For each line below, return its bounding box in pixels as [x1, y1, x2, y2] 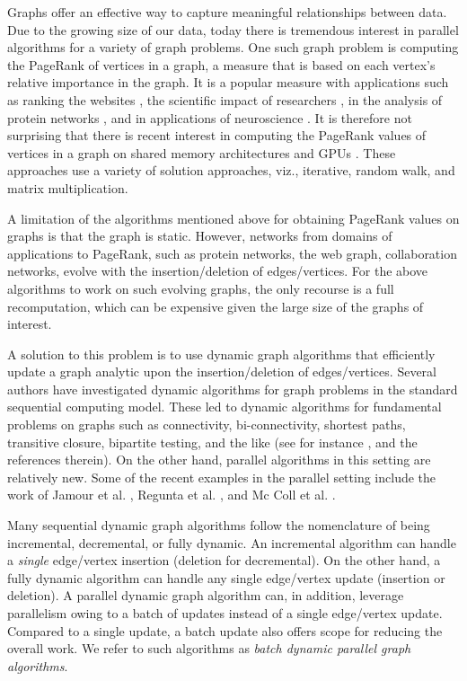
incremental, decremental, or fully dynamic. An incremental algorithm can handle [7, 533, 456, 552]
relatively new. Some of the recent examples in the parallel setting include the [7, 467, 436, 486]
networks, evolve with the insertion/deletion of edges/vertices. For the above [7, 261, 428, 280]
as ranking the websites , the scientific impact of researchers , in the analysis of [7, 90, 443, 109]
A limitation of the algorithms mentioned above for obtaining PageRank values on [7, 208, 460, 227]
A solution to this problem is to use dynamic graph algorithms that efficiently [7, 344, 436, 363]
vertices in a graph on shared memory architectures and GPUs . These [7, 143, 396, 162]
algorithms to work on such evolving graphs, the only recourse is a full [7, 279, 394, 297]
